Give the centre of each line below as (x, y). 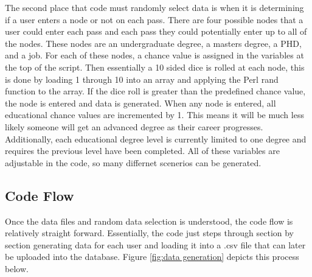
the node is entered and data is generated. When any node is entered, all (140, 103)
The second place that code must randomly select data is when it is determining (154, 7)
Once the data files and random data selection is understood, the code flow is (149, 221)
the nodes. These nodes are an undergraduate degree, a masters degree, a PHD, (153, 43)
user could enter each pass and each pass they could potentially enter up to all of (156, 31)
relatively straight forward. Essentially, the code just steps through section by (150, 233)
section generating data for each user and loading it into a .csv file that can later (155, 244)
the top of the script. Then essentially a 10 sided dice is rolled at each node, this (155, 67)
